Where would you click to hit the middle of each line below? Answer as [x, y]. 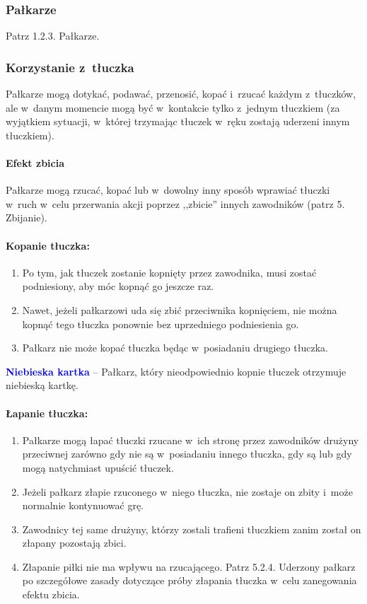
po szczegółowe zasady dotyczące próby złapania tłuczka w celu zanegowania [190, 580]
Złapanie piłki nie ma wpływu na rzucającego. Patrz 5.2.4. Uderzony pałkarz [189, 566]
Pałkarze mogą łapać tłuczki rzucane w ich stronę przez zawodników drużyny [191, 440]
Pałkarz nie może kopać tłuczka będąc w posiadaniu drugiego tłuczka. [175, 348]
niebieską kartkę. [42, 385]
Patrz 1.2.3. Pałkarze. [53, 36]
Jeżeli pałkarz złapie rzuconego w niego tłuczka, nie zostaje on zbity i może [187, 491]
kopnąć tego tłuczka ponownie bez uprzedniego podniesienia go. [161, 324]
